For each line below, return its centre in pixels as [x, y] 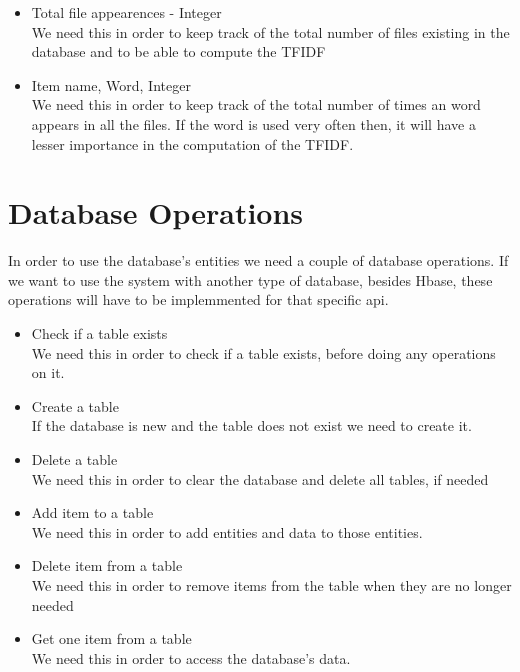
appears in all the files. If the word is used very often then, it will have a [253, 123]
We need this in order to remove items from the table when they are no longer [271, 585]
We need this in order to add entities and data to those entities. [227, 531]
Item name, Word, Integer [111, 84]
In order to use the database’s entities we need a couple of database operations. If [258, 260]
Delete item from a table [107, 565]
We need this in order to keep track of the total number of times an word [256, 104]
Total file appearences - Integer [126, 12]
